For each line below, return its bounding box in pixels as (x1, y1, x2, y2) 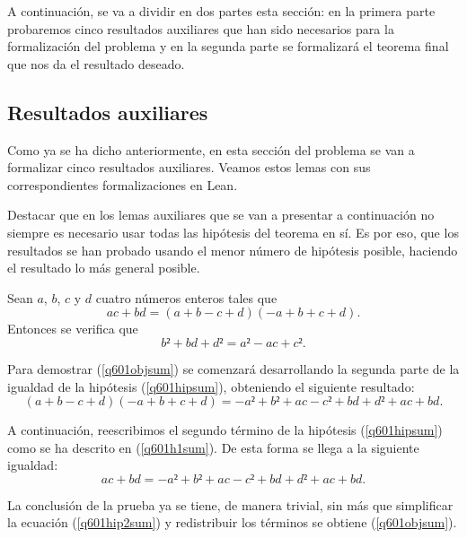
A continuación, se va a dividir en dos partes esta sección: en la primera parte (7, 2, 436, 20)
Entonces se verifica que (7, 319, 138, 338)
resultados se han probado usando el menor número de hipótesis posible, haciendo (7, 240, 458, 259)
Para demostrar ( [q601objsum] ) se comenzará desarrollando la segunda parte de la (7, 359, 460, 377)
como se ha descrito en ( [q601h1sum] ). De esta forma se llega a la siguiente (7, 438, 419, 456)
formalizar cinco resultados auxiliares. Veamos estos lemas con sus (7, 158, 371, 177)
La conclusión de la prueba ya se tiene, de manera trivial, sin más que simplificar (7, 495, 454, 514)
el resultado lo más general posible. (7, 258, 200, 277)
